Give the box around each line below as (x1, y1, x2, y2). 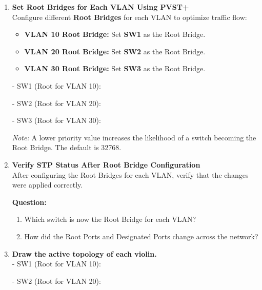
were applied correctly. (12, 179, 83, 190)
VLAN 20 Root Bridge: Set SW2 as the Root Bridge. (24, 46, 206, 56)
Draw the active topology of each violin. (12, 248, 157, 259)
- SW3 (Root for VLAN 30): (12, 115, 101, 126)
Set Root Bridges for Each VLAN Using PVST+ (12, 2, 189, 12)
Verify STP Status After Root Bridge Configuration (12, 159, 200, 170)
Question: (12, 196, 47, 207)
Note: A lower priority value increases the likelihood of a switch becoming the (12, 132, 256, 142)
